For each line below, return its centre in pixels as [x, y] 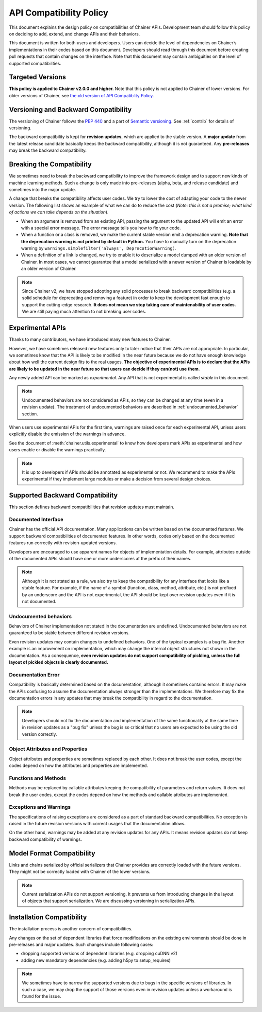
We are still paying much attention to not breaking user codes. [84, 312]
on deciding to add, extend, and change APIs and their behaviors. [74, 34]
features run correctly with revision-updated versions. [63, 543]
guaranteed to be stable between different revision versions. [69, 633]
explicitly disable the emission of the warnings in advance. [67, 434]
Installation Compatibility [48, 917]
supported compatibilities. [35, 63]
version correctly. [40, 734]
